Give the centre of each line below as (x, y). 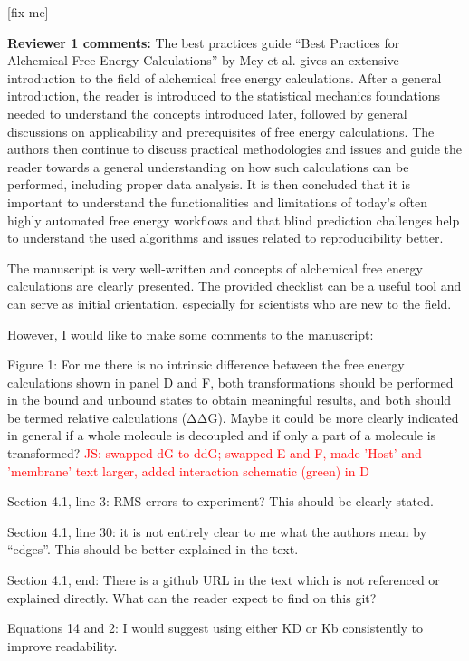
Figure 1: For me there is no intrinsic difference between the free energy (206, 364)
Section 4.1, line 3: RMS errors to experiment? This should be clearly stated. (220, 501)
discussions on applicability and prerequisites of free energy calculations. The (221, 131)
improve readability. (62, 645)
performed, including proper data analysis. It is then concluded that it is (209, 184)
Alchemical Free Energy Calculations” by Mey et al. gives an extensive (203, 60)
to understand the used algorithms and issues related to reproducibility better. (225, 238)
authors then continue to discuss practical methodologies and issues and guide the (234, 149)
